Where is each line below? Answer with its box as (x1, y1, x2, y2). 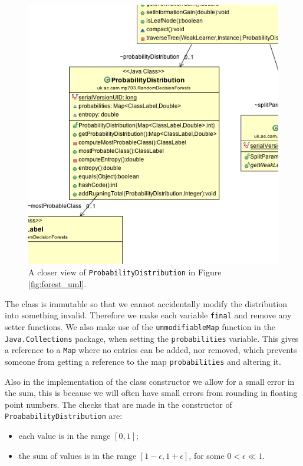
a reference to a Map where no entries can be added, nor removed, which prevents (5, 344, 297, 356)
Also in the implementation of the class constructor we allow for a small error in (5, 375, 295, 387)
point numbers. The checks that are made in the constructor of (5, 398, 232, 410)
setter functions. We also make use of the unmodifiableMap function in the (5, 320, 275, 332)
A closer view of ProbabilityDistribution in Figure (28, 266, 222, 278)
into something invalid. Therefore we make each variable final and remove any (5, 309, 292, 321)
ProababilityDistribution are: (5, 410, 123, 422)
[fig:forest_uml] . (28, 278, 87, 290)
